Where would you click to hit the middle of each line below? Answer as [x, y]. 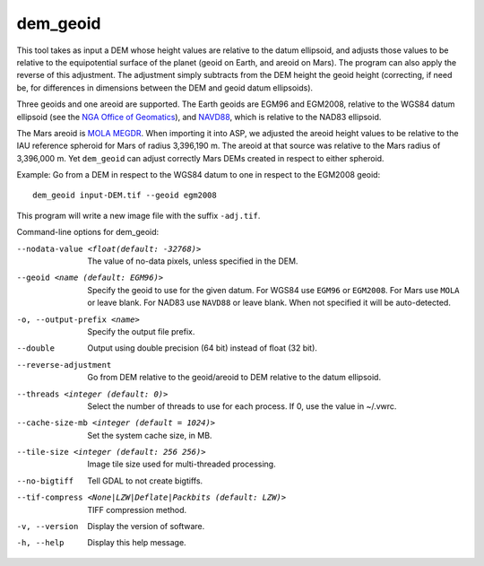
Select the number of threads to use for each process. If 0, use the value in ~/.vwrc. [242, 406]
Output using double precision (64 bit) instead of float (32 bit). [203, 348]
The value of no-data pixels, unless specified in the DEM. [193, 261]
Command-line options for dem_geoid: [88, 232]
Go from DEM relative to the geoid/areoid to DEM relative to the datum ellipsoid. [234, 378]
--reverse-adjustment [64, 365]
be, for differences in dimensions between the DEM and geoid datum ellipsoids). [165, 87]
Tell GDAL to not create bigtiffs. [145, 481]
